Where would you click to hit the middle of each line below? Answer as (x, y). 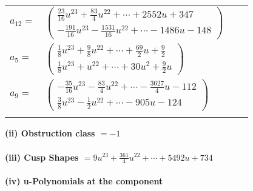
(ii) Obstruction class (50, 133)
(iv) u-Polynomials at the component (84, 180)
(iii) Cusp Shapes (42, 157)
